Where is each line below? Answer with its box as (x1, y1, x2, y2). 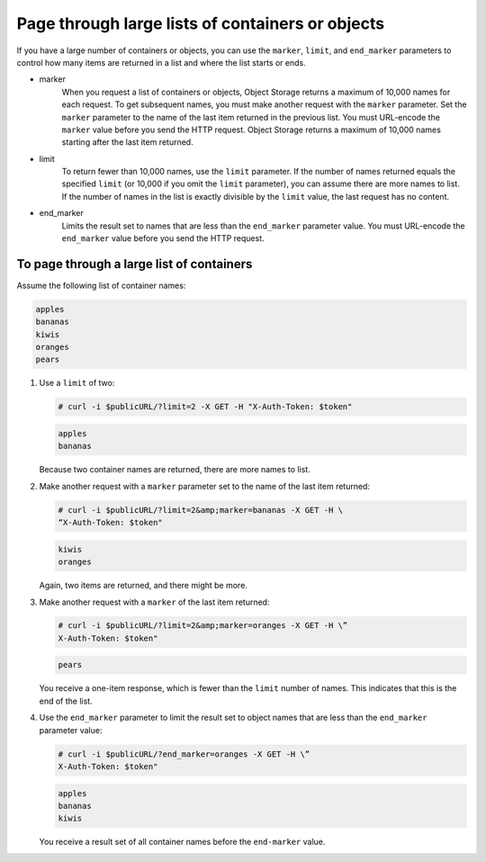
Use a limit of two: (39, 378, 115, 389)
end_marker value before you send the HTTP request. (61, 233, 265, 244)
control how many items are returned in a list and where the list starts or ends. (16, 57, 306, 67)
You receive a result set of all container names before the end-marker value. (39, 837, 326, 848)
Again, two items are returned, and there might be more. (39, 580, 247, 591)
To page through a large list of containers (16, 256, 253, 272)
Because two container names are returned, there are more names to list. (39, 464, 310, 475)
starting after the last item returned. (61, 137, 193, 148)
